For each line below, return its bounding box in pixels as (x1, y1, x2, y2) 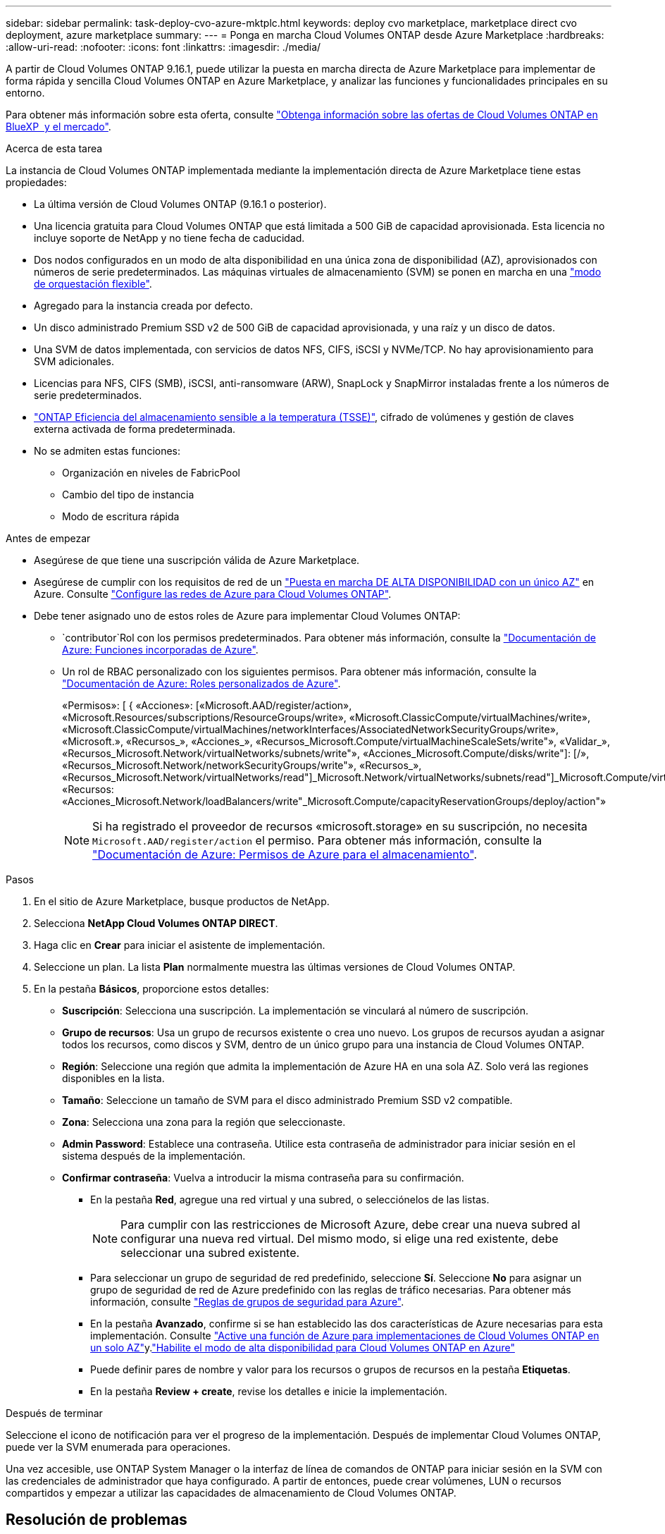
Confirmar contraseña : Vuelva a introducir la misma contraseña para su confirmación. (62, 1172, 464, 1184)
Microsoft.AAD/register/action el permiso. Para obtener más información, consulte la (92, 833, 542, 847)
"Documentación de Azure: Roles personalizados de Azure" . (62, 677, 341, 689)
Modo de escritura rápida (62, 510, 180, 522)
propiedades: (6, 176, 67, 188)
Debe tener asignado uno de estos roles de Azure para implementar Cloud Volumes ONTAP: (34, 610, 461, 622)
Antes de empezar (6, 532, 91, 544)
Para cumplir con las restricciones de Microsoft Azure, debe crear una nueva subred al (120, 1217, 580, 1232)
